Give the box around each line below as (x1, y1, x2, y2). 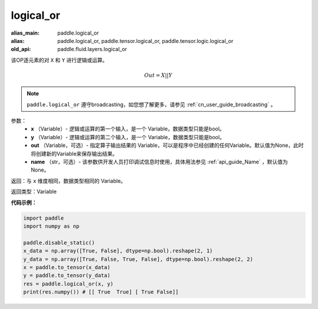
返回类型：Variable (11, 188, 57, 195)
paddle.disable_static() (23, 239, 95, 246)
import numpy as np (23, 223, 79, 229)
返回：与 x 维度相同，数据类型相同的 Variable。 (11, 177, 126, 184)
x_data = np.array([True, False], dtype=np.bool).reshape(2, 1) (23, 247, 213, 254)
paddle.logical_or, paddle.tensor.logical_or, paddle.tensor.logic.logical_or (57, 37, 234, 44)
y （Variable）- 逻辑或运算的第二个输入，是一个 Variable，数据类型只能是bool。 (31, 133, 225, 140)
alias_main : (11, 29, 39, 36)
